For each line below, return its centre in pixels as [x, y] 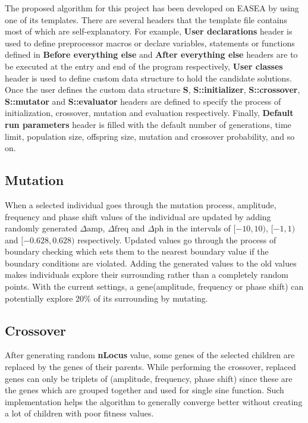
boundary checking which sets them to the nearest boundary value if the [137, 251]
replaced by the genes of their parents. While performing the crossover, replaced [150, 367]
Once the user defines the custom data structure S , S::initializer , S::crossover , [153, 90]
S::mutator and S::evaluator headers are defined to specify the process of [143, 101]
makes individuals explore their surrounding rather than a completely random [147, 275]
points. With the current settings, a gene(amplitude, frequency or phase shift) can [154, 286]
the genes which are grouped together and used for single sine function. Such [144, 390]
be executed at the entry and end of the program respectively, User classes [144, 66]
